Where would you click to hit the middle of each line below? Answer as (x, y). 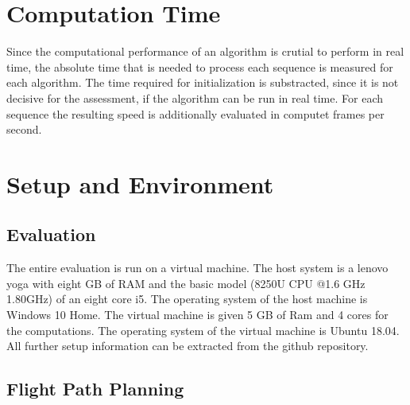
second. (24, 129)
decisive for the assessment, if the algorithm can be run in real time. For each (195, 97)
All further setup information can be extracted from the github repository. (188, 346)
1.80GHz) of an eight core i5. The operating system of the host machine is (187, 299)
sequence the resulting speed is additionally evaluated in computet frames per (195, 113)
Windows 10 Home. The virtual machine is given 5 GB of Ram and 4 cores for (197, 315)
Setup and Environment (140, 183)
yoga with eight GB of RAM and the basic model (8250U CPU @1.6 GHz (186, 283)
